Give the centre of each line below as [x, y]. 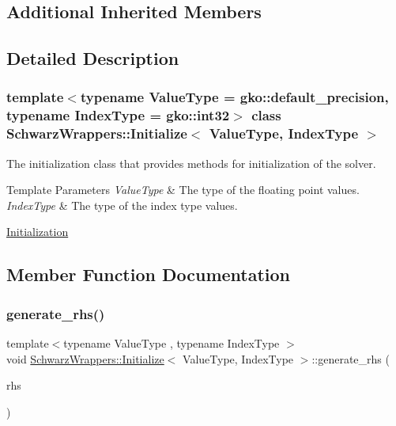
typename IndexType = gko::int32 [118, 115]
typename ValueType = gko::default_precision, [234, 97]
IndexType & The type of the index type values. [122, 205]
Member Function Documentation [149, 274]
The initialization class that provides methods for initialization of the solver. [191, 163]
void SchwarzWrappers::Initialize [85, 358]
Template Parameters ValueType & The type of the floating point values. [183, 190]
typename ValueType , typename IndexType [172, 343]
